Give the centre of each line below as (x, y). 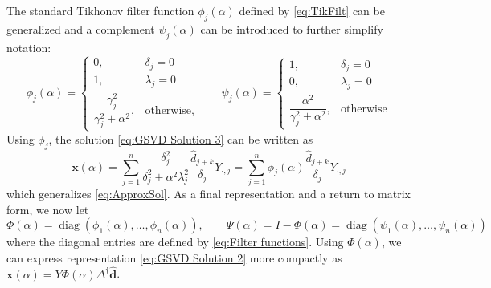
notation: (29, 47)
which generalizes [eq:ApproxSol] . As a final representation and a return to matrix (209, 193)
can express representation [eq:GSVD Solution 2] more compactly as (174, 257)
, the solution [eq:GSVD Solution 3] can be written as (181, 138)
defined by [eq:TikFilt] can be (312, 10)
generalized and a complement (81, 28)
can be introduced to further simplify (292, 28)
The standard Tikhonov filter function (100, 10)
